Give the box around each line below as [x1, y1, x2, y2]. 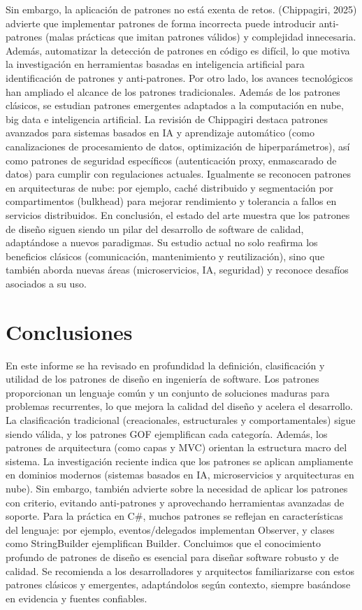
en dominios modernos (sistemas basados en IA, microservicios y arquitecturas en [6, 467, 354, 482]
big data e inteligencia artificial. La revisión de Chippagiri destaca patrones [6, 111, 328, 126]
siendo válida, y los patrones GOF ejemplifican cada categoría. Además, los [6, 426, 328, 441]
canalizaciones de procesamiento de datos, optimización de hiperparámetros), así [6, 139, 350, 153]
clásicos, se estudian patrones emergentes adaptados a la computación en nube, [6, 98, 344, 113]
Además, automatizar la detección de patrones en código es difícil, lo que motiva [6, 43, 350, 57]
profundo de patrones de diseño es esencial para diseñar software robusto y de [6, 549, 339, 564]
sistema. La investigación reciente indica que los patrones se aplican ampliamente [6, 453, 353, 468]
